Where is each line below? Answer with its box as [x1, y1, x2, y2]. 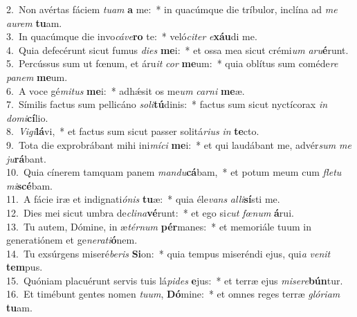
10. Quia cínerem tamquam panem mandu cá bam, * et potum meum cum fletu [6, 165, 342, 179]
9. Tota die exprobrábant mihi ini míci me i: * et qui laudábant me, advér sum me [6, 137, 351, 152]
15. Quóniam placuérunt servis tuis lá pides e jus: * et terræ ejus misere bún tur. [6, 273, 343, 287]
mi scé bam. [6, 178, 53, 192]
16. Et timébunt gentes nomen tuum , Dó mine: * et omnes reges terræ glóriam [6, 287, 340, 301]
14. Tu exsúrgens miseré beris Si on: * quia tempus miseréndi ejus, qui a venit [6, 246, 331, 260]
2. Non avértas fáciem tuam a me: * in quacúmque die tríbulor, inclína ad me [6, 2, 338, 16]
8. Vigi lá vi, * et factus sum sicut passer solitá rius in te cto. [6, 124, 259, 138]
